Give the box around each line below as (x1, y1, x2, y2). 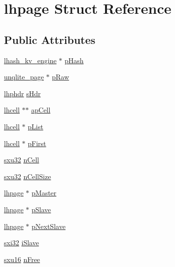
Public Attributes (4, 32, 96, 47)
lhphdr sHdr (4, 88, 41, 98)
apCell (31, 105, 51, 115)
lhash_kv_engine (4, 55, 57, 65)
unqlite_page (4, 72, 44, 82)
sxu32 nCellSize (4, 171, 51, 181)
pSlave (32, 204, 51, 214)
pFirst (28, 138, 46, 148)
